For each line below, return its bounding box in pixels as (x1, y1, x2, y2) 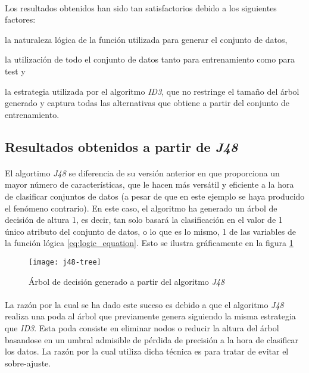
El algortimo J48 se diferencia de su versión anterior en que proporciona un (5, 166, 280, 179)
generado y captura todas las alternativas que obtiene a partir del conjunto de (5, 97, 290, 109)
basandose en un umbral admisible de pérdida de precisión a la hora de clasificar (5, 333, 298, 346)
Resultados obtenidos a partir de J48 (5, 137, 238, 156)
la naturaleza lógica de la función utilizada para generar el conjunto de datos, (5, 33, 288, 45)
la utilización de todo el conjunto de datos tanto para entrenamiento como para (5, 53, 295, 66)
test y (5, 64, 26, 77)
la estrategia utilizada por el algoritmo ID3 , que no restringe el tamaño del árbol (5, 85, 299, 97)
